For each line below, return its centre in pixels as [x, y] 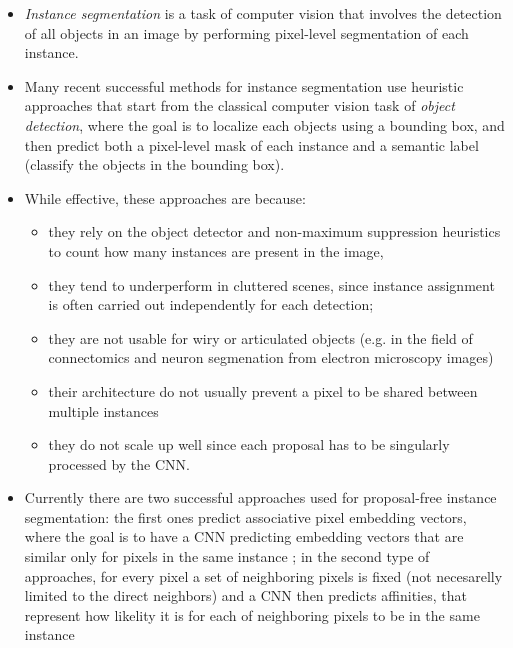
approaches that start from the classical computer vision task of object [239, 105]
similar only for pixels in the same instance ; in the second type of [227, 556]
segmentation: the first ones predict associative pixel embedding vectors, [245, 516]
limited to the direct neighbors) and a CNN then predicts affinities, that [245, 595]
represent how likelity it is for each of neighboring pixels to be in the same [252, 614]
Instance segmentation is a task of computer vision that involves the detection [263, 13]
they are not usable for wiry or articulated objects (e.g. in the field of [260, 337]
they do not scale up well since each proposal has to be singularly [249, 444]
